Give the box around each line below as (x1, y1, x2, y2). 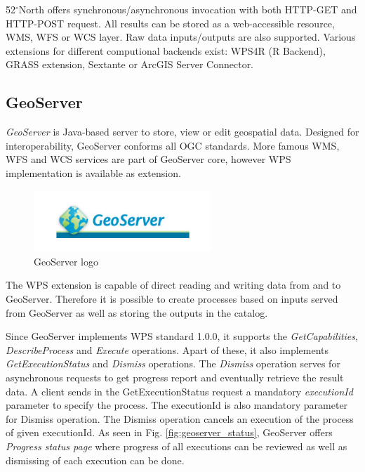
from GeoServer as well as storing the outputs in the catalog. (6, 305, 268, 320)
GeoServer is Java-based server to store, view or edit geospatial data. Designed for (6, 124, 359, 139)
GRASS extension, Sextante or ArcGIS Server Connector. (6, 57, 254, 72)
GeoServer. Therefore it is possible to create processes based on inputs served (6, 291, 338, 306)
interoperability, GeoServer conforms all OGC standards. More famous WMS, (6, 138, 340, 152)
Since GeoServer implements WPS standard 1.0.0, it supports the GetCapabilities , (6, 329, 358, 343)
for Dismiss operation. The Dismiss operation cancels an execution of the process (6, 411, 354, 426)
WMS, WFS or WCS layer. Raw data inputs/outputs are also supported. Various (6, 29, 356, 44)
